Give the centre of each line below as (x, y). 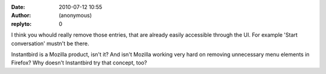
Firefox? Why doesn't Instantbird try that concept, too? (79, 63)
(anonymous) (75, 16)
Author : (21, 16)
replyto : (21, 23)
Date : (18, 7)
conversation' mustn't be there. (50, 43)
